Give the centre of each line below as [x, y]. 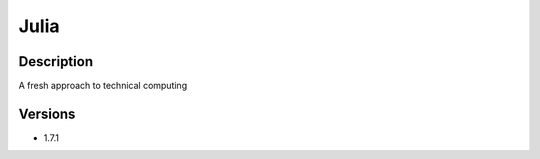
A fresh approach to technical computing [103, 86]
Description [56, 61]
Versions [47, 113]
